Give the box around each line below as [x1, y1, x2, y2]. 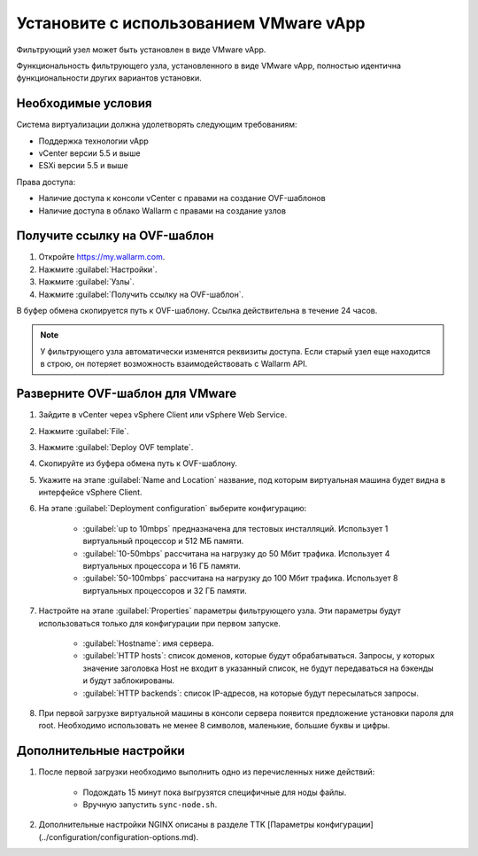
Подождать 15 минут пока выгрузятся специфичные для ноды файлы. [82, 787, 347, 798]
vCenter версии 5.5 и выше [38, 148, 141, 159]
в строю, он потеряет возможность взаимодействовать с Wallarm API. [40, 359, 308, 370]
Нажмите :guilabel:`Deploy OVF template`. [38, 441, 194, 452]
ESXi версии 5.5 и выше [38, 160, 128, 171]
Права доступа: [16, 176, 76, 187]
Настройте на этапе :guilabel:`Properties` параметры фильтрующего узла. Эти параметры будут [38, 605, 402, 616]
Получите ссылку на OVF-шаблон [16, 229, 214, 244]
